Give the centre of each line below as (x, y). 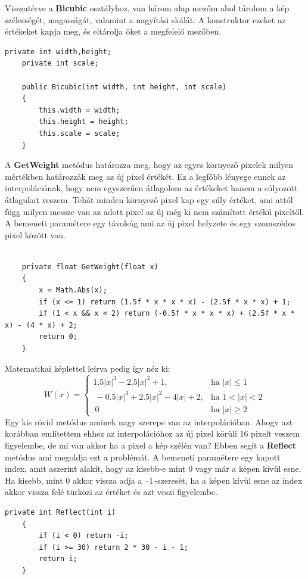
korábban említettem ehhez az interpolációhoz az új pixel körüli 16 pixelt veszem (153, 433)
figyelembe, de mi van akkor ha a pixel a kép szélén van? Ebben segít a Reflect (150, 445)
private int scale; (60, 63)
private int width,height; (58, 52)
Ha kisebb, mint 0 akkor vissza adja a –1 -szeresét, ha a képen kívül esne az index (154, 480)
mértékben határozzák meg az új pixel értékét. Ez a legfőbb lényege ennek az (145, 176)
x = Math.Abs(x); (73, 290)
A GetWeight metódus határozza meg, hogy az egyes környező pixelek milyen (149, 165)
